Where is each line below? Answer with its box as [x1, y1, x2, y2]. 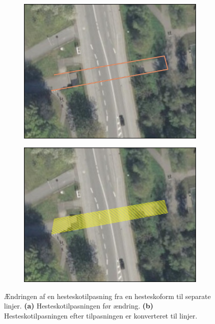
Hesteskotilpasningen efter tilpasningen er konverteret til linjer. [4, 310, 197, 320]
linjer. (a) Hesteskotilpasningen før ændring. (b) [4, 300, 153, 311]
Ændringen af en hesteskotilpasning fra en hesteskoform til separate [4, 290, 211, 301]
